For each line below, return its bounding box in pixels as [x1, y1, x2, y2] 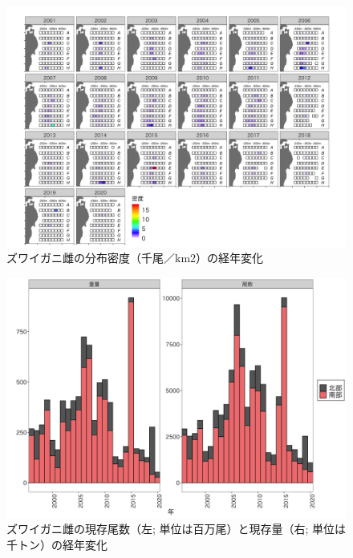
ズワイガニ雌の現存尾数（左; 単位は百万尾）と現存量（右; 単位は [6, 520, 347, 537]
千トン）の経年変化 [6, 536, 108, 552]
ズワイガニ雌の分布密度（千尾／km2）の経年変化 [6, 249, 264, 266]
